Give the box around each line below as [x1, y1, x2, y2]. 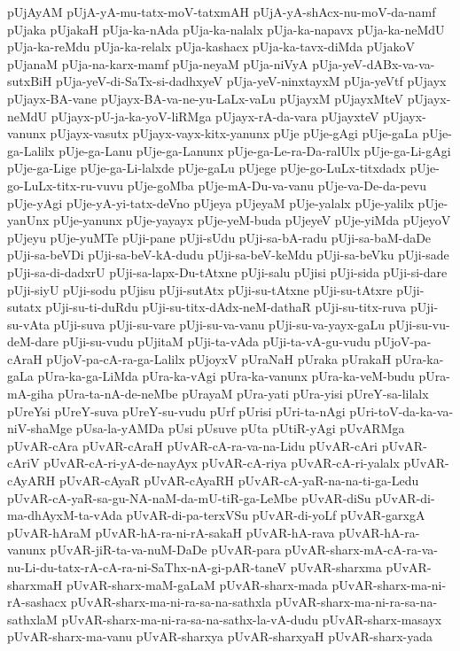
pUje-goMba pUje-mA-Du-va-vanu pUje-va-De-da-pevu [127, 175, 426, 194]
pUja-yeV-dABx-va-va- [312, 54, 435, 73]
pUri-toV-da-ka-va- [349, 401, 454, 420]
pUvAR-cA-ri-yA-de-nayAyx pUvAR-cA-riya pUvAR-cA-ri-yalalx [43, 453, 400, 472]
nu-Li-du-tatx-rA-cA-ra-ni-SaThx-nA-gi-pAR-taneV [7, 558, 287, 576]
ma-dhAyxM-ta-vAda [7, 506, 122, 524]
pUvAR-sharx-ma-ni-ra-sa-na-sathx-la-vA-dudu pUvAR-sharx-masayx [61, 609, 442, 628]
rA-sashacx [7, 593, 67, 611]
